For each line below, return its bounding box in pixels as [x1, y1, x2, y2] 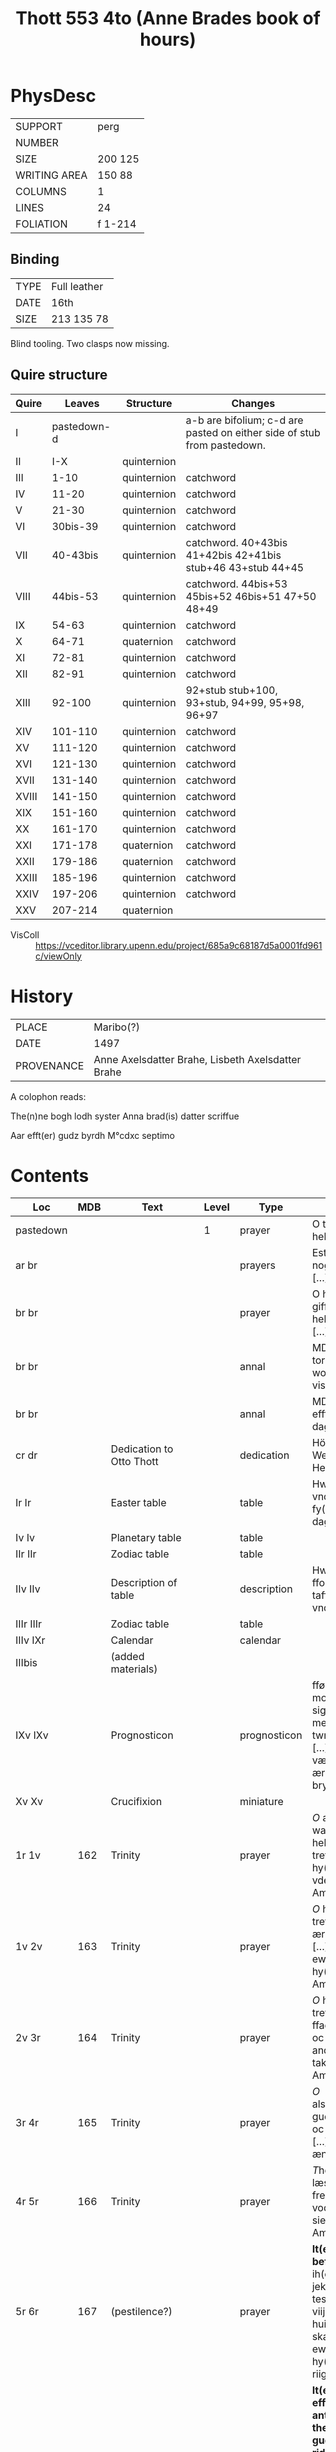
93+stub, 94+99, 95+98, [185, 695, 305, 709]
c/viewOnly [35, 950, 82, 962]
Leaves [64, 396, 100, 410]
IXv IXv [15, 1728, 49, 1742]
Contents [10, 1164, 90, 1187]
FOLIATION [15, 217, 68, 231]
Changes [231, 396, 276, 410]
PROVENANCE [15, 1058, 85, 1072]
